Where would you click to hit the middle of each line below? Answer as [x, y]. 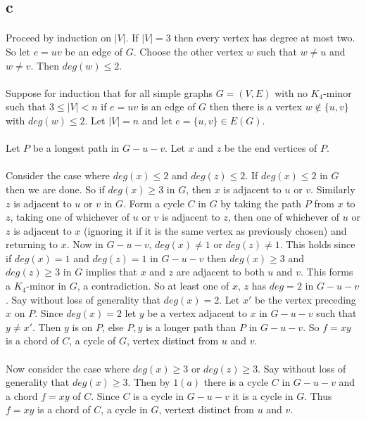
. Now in [85, 244]
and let [157, 120]
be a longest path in [76, 148]
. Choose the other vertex [188, 51]
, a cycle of [93, 341]
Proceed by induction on [58, 38]
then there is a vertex [255, 106]
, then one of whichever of [284, 217]
